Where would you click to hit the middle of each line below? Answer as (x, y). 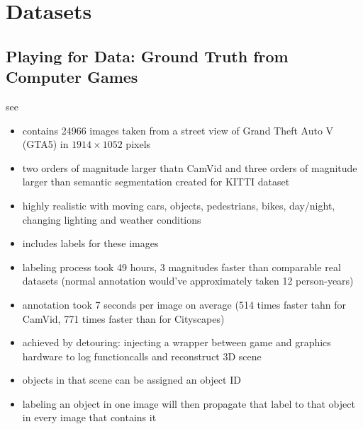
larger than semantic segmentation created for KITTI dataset (156, 182)
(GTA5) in (45, 144)
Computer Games (72, 77)
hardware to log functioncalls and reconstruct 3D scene (142, 356)
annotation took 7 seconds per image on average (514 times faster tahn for (184, 304)
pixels (138, 144)
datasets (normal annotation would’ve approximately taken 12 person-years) (188, 281)
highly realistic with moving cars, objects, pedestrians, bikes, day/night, (179, 205)
